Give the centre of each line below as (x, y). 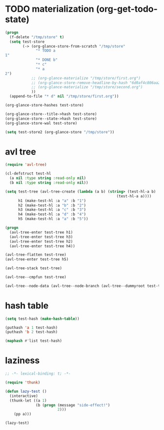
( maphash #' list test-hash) (34, 341)
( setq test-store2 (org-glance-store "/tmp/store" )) (60, 132)
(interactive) (24, 396)
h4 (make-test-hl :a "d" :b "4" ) (52, 214)
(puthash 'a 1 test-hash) (31, 328)
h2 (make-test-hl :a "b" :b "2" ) (52, 205)
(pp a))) (23, 414)
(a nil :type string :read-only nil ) (48, 178)
